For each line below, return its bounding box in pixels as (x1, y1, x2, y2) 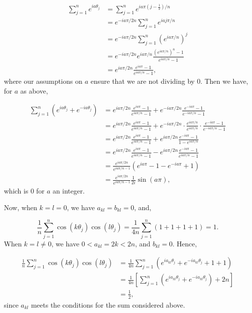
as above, (20, 85, 48, 96)
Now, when (4, 202, 37, 212)
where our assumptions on (4, 76, 83, 86)
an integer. (53, 186, 85, 196)
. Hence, (172, 238, 197, 248)
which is (4, 186, 28, 196)
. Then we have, (200, 76, 249, 86)
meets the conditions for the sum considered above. (31, 299, 185, 310)
